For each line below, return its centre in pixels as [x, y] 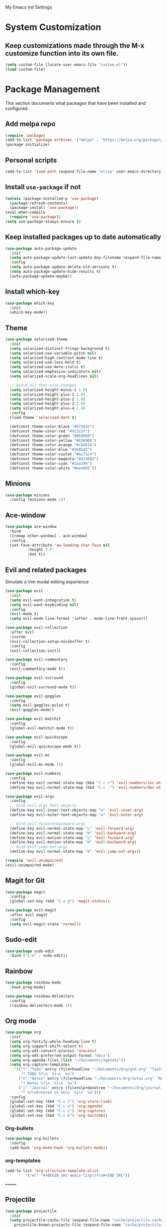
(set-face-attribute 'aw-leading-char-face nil [60, 545]
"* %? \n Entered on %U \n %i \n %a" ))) [61, 1092]
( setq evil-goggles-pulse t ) [40, 705]
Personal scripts [31, 160]
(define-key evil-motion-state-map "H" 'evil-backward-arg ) [73, 842]
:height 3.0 [40, 550]
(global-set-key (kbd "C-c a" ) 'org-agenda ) [56, 1106]
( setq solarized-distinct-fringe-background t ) [60, 348]
